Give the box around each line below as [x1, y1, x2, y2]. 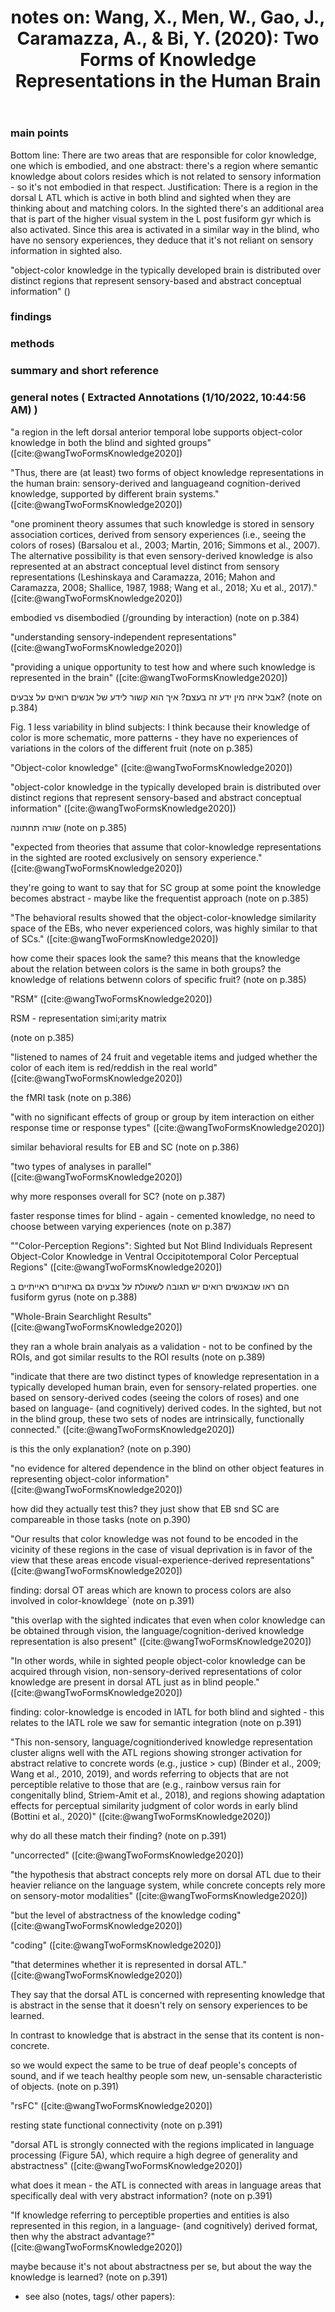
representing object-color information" [10, 1472, 170, 1485]
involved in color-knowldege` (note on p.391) [10, 1594, 195, 1606]
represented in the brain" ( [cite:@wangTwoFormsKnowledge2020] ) [10, 671, 288, 683]
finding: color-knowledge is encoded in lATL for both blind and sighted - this [10, 1706, 325, 1718]
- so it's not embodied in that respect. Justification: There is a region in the [10, 181, 318, 193]
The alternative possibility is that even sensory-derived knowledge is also [10, 549, 313, 561]
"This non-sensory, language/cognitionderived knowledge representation [10, 1736, 313, 1748]
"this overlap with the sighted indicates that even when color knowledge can [10, 1614, 326, 1626]
